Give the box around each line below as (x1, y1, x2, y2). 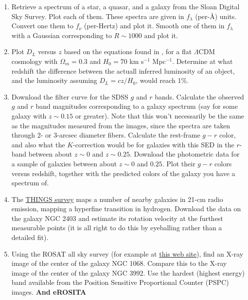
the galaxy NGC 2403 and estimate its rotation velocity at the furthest (11, 213, 223, 223)
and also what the (11, 139, 65, 149)
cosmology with (11, 56, 58, 66)
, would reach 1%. (136, 75, 189, 85)
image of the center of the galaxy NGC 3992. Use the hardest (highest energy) (11, 267, 245, 278)
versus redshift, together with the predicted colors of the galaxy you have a (11, 168, 235, 178)
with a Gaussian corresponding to (11, 30, 112, 40)
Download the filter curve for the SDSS (11, 91, 128, 101)
